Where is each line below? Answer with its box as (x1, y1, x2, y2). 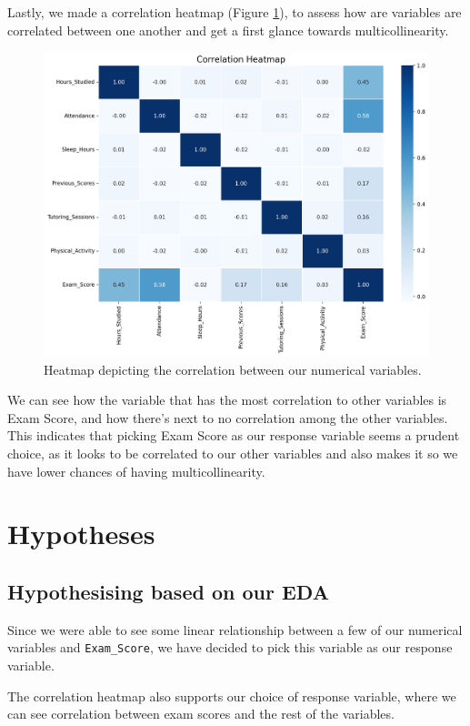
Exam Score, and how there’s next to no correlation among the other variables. (7, 408, 448, 427)
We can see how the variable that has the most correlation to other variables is (7, 390, 447, 409)
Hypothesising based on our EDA (7, 577, 329, 605)
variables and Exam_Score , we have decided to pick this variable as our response (7, 638, 453, 657)
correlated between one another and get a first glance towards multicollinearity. (7, 20, 449, 39)
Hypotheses (7, 515, 155, 552)
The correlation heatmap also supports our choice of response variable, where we (7, 686, 456, 705)
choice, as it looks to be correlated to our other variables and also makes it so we (7, 444, 458, 463)
